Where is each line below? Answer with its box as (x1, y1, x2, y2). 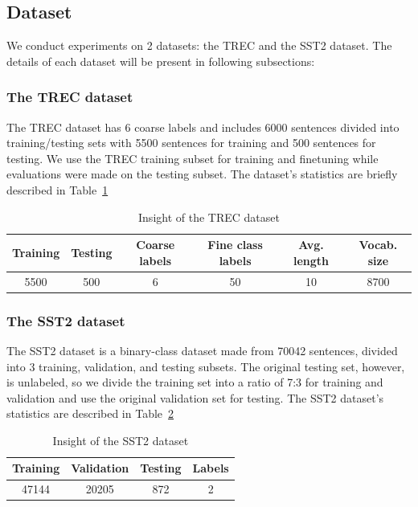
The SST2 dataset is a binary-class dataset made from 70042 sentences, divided (6, 341, 398, 358)
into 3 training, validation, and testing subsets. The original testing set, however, (6, 358, 405, 374)
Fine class (207, 236, 263, 253)
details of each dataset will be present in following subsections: (6, 52, 315, 69)
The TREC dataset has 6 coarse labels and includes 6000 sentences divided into (6, 118, 400, 135)
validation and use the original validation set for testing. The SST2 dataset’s (6, 389, 384, 406)
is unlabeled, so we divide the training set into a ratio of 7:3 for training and (6, 374, 383, 390)
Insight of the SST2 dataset (52, 431, 189, 448)
